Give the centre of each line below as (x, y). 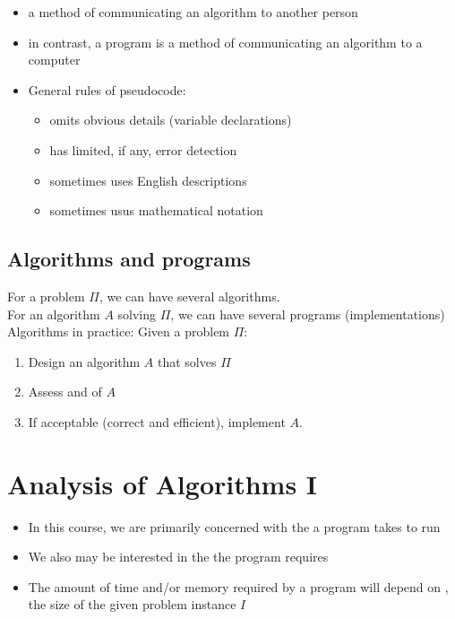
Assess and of (65, 392)
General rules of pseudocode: (107, 89)
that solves (187, 361)
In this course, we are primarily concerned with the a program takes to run (234, 526)
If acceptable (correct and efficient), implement (157, 421)
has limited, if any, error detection (143, 149)
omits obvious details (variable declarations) (171, 120)
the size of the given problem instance (132, 604)
